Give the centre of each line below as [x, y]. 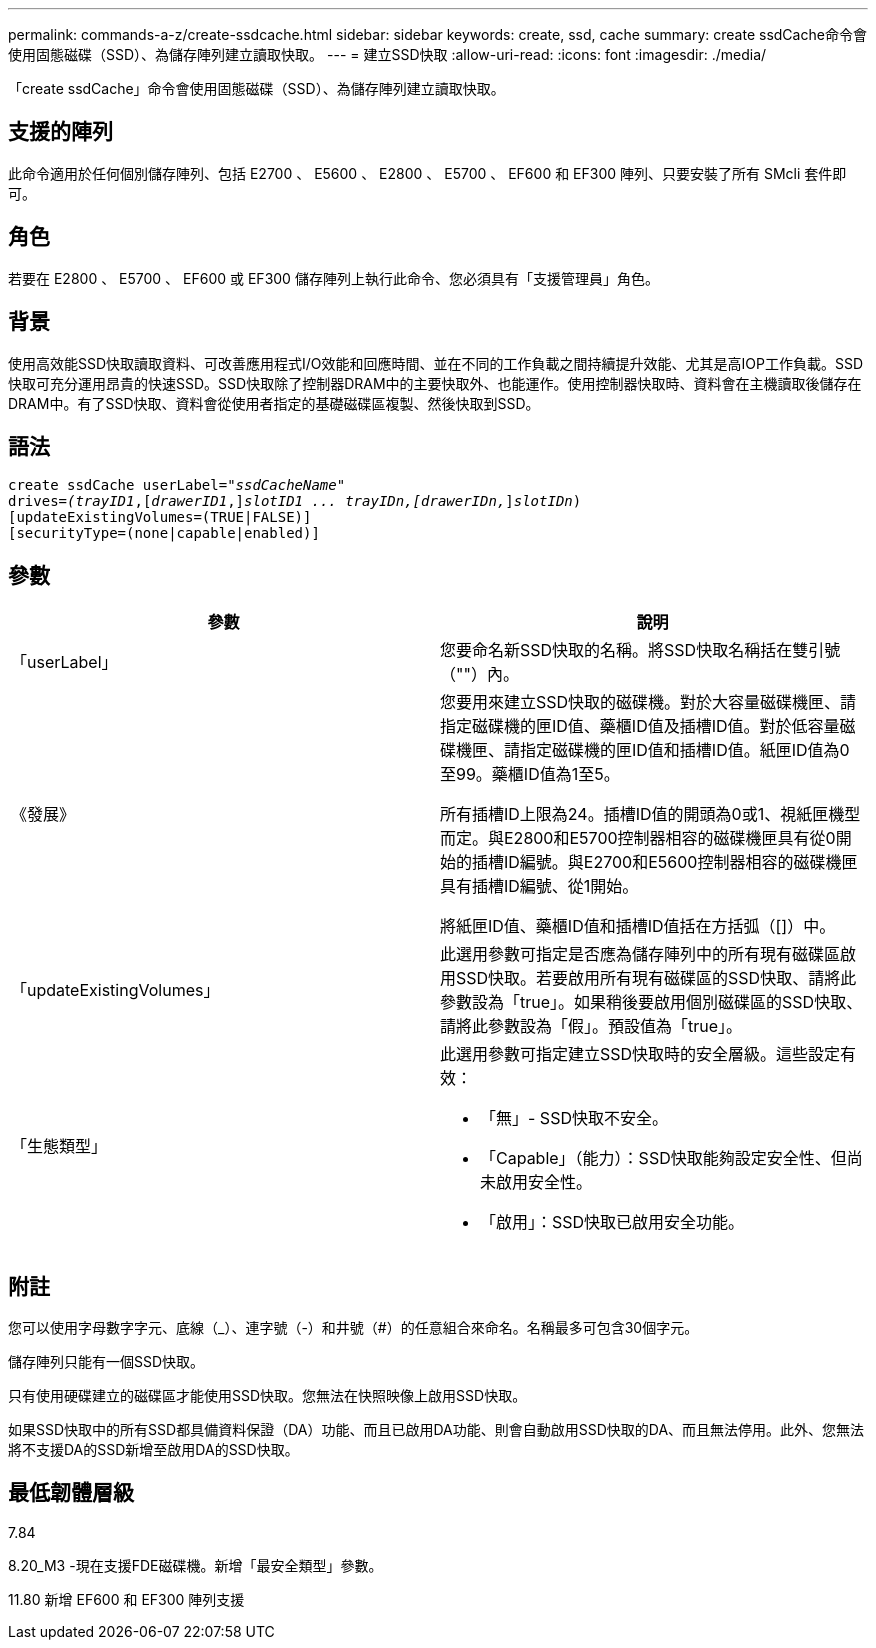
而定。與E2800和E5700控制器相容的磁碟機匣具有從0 [638, 838]
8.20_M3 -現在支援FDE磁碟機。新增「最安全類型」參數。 [195, 1565]
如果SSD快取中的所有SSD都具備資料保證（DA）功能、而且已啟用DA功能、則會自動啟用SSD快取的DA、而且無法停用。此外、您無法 [436, 1430]
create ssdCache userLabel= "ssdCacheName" [177, 485]
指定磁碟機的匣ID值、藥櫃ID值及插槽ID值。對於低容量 [640, 726]
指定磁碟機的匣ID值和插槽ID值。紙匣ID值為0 [685, 750]
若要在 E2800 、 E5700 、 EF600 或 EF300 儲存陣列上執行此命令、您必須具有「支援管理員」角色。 [333, 278]
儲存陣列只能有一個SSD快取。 [106, 1362]
